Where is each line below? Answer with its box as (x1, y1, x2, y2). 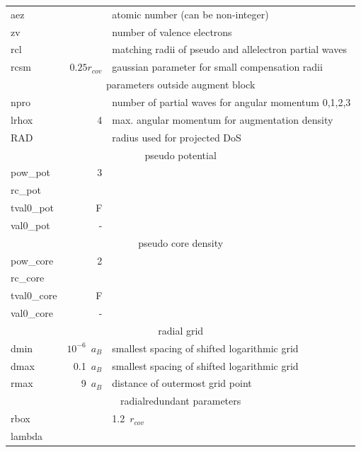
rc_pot (11, 182, 41, 197)
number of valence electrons (112, 24, 232, 39)
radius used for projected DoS (112, 129, 241, 144)
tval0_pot (11, 200, 55, 215)
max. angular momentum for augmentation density (112, 112, 333, 127)
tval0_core (11, 288, 57, 303)
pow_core (11, 253, 54, 267)
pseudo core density (138, 235, 224, 250)
